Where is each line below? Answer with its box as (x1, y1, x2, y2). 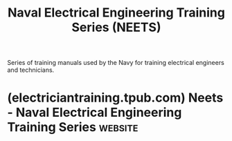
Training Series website (7, 120, 139, 135)
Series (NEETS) (71, 19, 161, 35)
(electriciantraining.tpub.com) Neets (7, 90, 224, 106)
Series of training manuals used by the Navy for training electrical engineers (7, 59, 225, 67)
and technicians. (7, 66, 55, 74)
